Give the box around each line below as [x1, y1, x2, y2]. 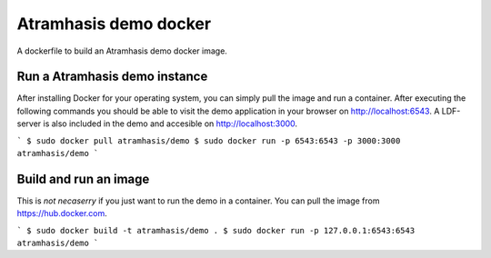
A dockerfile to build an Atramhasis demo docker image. [16, 45, 227, 56]
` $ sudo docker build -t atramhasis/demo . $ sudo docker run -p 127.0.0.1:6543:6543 [16, 225, 416, 235]
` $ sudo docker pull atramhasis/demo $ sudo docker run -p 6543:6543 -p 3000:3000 [16, 135, 401, 145]
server [16, 118, 42, 129]
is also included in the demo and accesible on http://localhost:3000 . [43, 118, 298, 129]
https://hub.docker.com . [16, 208, 108, 219]
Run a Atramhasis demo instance [16, 69, 208, 84]
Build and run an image [16, 171, 150, 186]
